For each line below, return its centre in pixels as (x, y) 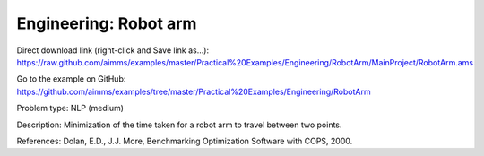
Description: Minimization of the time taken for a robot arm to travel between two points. (179, 125)
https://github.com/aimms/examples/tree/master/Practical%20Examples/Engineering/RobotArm (194, 91)
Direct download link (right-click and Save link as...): (113, 50)
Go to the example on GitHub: (71, 79)
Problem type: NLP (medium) (70, 108)
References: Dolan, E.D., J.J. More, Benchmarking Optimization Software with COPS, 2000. (185, 141)
